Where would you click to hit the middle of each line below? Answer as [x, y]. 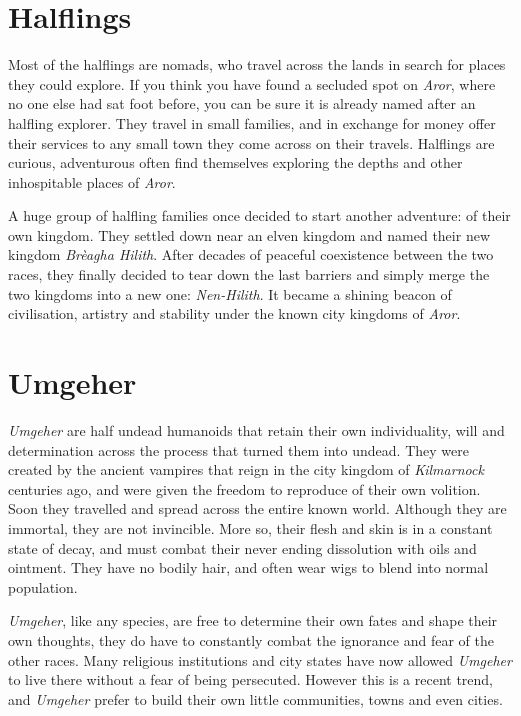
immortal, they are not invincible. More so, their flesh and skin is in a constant [250, 527]
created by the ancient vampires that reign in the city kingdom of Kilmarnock [246, 469]
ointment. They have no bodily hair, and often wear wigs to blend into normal [248, 567]
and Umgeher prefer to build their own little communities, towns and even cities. [255, 698]
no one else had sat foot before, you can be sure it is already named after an [242, 103]
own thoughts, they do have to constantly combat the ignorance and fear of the [251, 639]
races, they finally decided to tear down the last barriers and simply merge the [249, 274]
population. [43, 586]
